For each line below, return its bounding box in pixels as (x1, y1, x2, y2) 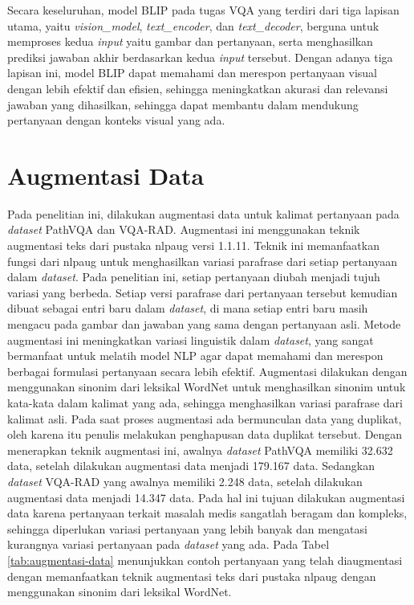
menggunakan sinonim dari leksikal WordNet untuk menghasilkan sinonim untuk (7, 378, 406, 395)
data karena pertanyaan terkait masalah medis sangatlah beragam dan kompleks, (7, 505, 408, 521)
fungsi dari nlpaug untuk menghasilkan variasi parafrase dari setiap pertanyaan (7, 252, 398, 269)
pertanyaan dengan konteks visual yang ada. (7, 112, 225, 129)
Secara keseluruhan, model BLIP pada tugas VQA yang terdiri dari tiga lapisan (7, 2, 400, 18)
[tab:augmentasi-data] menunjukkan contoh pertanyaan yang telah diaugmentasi (7, 551, 403, 568)
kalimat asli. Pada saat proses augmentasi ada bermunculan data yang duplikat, (7, 410, 402, 427)
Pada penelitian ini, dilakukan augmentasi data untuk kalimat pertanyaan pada (7, 205, 400, 222)
